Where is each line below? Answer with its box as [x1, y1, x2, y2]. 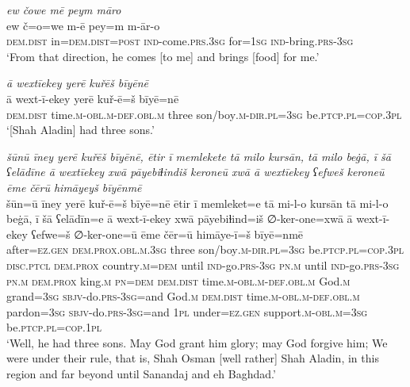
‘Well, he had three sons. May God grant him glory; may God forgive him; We [6, 334, 388, 351]
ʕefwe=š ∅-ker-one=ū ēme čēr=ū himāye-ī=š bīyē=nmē [31, 225, 304, 242]
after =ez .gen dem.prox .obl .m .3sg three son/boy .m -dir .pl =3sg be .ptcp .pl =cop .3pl [6, 241, 404, 258]
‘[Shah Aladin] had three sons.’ [6, 121, 155, 138]
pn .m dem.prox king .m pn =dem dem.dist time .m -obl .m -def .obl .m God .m [6, 272, 351, 289]
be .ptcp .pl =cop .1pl [6, 319, 102, 335]
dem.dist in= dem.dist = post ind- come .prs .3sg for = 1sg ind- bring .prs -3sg [6, 33, 354, 49]
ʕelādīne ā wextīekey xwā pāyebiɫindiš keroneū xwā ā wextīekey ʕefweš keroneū [6, 163, 385, 180]
